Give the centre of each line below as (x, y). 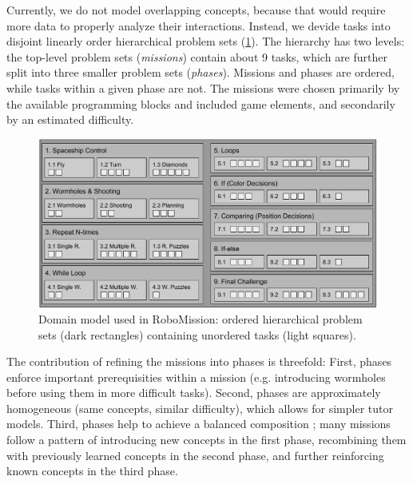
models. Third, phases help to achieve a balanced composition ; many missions (199, 424)
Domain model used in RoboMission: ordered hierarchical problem (201, 318)
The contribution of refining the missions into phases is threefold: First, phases (199, 361)
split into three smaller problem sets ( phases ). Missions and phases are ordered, (201, 72)
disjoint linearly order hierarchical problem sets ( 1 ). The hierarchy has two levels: (206, 41)
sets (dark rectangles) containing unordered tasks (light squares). (197, 334)
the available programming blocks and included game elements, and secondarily (201, 103)
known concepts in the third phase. (92, 471)
